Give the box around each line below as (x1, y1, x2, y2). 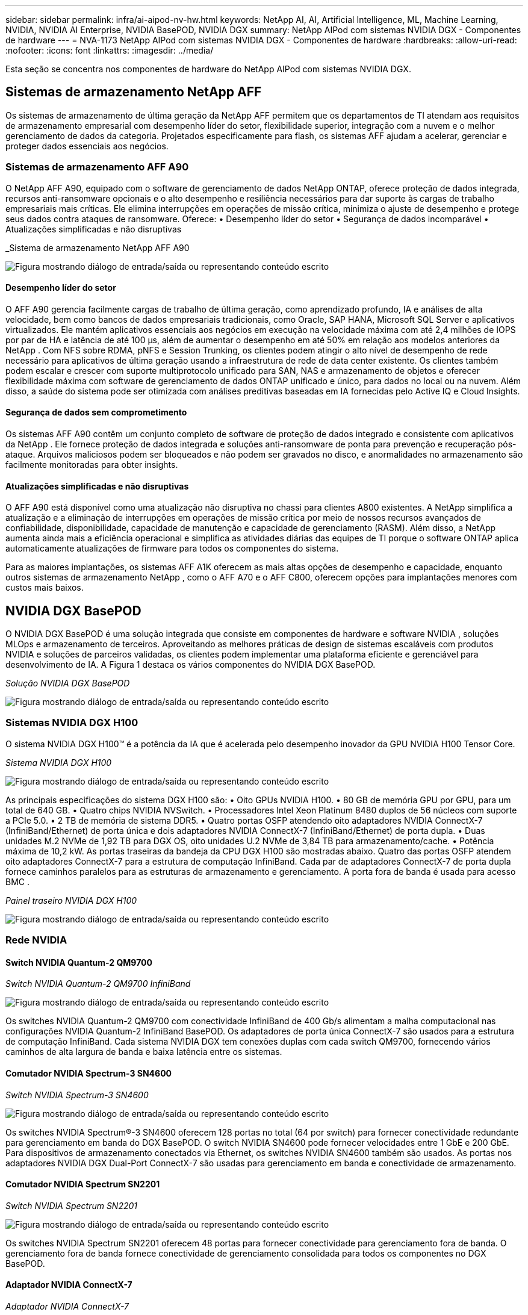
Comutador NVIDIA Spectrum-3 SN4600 (5, 1068, 172, 1079)
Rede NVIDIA (5, 934, 67, 947)
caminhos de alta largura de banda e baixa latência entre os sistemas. (5, 1046, 282, 1057)
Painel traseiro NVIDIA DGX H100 (5, 895, 137, 906)
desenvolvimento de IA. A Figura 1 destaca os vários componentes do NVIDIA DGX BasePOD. (5, 659, 376, 670)
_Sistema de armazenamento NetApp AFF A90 (5, 242, 190, 253)
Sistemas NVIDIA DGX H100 (5, 717, 138, 729)
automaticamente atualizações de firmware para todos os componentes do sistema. (5, 543, 339, 554)
